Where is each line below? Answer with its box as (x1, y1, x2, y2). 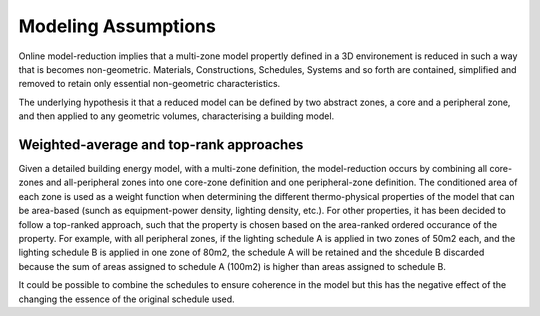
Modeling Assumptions (18, 15, 217, 37)
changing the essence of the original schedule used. (18, 293, 235, 305)
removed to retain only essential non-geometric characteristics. (18, 78, 281, 90)
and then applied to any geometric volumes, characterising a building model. (18, 110, 335, 122)
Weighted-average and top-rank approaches (18, 136, 304, 153)
